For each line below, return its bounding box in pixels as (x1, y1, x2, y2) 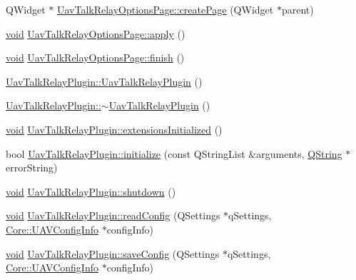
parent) (281, 2, 314, 16)
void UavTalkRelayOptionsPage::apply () (6, 26, 185, 41)
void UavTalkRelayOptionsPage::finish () (6, 50, 185, 65)
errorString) (6, 160, 58, 175)
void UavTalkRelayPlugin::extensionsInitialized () (6, 121, 223, 136)
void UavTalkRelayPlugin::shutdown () (6, 184, 176, 199)
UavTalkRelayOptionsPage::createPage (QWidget (56, 2, 274, 16)
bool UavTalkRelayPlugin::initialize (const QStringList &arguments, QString (6, 146, 342, 161)
